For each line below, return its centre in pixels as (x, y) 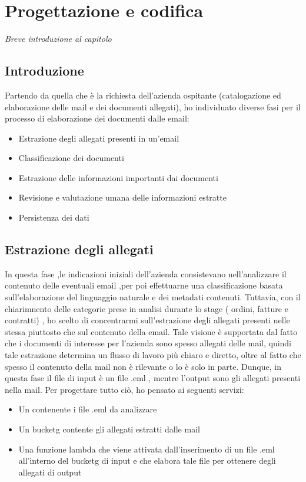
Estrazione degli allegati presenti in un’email (99, 138)
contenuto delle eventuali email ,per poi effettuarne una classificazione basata (144, 285)
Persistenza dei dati (54, 217)
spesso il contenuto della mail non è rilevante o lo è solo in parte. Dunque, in (143, 366)
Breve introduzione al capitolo (58, 39)
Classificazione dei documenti (71, 158)
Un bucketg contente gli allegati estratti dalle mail (109, 429)
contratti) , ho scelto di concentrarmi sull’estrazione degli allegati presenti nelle (147, 320)
